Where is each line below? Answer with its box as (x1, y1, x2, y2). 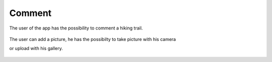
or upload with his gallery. (9, 45, 63, 51)
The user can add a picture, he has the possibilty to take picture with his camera (9, 36, 176, 42)
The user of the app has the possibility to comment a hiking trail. (9, 25, 143, 31)
